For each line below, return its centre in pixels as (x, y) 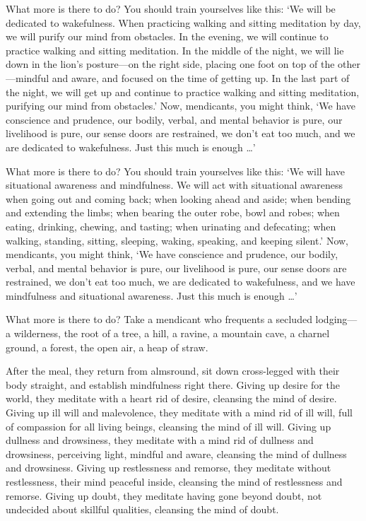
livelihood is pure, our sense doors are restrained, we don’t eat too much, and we (181, 133)
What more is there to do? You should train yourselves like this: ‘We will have (176, 171)
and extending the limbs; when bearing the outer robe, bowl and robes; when (173, 212)
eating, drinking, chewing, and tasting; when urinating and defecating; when (171, 226)
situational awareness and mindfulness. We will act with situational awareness (175, 185)
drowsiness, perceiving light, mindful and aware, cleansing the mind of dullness (176, 453)
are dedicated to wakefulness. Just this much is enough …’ (131, 147)
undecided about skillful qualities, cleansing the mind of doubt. (142, 509)
